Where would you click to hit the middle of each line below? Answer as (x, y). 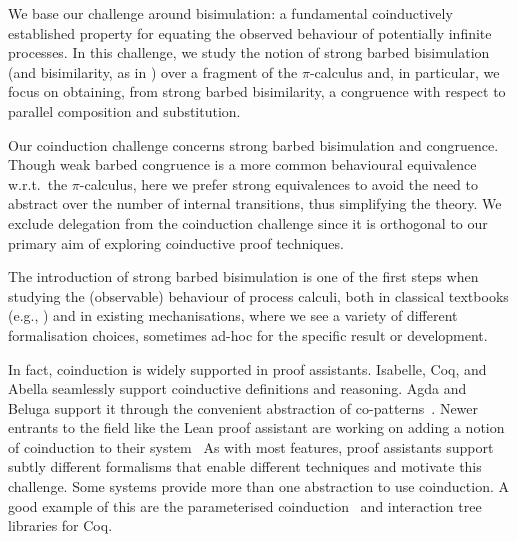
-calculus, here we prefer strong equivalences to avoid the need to (278, 183)
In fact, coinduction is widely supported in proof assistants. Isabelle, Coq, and (247, 368)
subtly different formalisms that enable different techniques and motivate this (245, 466)
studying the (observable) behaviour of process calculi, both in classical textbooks (258, 295)
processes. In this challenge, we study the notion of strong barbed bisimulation (249, 52)
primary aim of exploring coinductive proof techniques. (176, 242)
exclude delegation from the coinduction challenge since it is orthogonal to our (248, 222)
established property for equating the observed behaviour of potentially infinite (250, 32)
